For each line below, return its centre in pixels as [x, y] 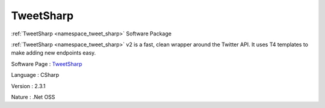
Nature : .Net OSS [33, 97]
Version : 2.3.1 [28, 86]
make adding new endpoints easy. [54, 53]
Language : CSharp [35, 75]
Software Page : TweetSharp [47, 64]
